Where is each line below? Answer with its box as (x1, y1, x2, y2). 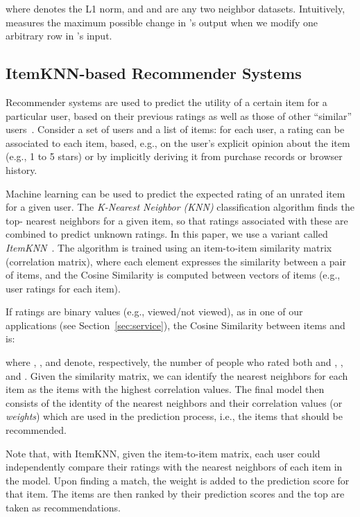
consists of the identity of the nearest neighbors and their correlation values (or (6, 395, 343, 410)
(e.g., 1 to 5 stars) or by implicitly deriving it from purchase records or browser (6, 149, 343, 164)
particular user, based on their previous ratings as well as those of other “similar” (6, 108, 352, 123)
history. (6, 162, 37, 177)
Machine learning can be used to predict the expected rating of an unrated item (6, 186, 345, 200)
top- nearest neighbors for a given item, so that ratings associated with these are (6, 213, 348, 227)
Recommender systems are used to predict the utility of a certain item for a (6, 94, 327, 109)
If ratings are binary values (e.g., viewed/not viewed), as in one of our (6, 304, 303, 319)
